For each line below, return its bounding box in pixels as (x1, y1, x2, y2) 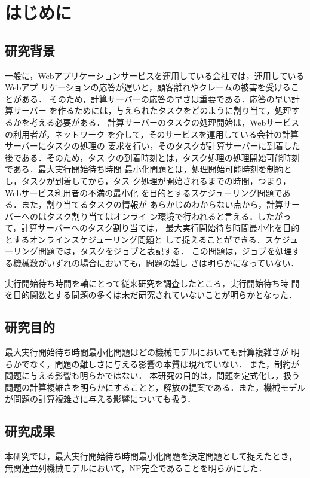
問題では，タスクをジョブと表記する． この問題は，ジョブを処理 (38, 245, 292, 257)
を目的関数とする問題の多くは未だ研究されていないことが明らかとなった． (5, 288, 297, 301)
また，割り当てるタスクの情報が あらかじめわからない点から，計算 (21, 198, 283, 211)
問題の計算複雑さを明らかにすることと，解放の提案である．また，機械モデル (5, 380, 306, 393)
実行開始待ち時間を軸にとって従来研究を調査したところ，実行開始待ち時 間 (5, 276, 300, 289)
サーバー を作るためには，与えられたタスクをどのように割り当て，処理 (13, 104, 291, 117)
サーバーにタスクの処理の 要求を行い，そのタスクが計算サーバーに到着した (5, 139, 300, 152)
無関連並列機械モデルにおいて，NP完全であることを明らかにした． (5, 461, 267, 474)
